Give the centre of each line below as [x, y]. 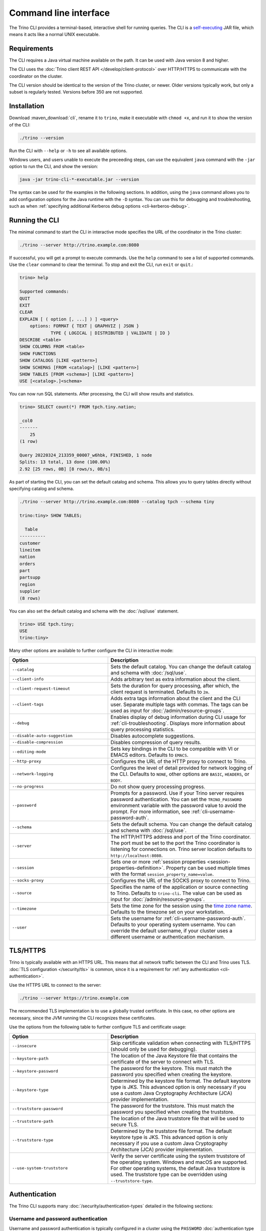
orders [27, 564]
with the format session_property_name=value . [162, 874]
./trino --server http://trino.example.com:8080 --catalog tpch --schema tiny [117, 502]
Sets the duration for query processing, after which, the [175, 685]
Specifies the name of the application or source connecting [179, 887]
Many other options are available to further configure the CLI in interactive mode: [91, 650]
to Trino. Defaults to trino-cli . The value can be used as [176, 893]
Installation [27, 106]
